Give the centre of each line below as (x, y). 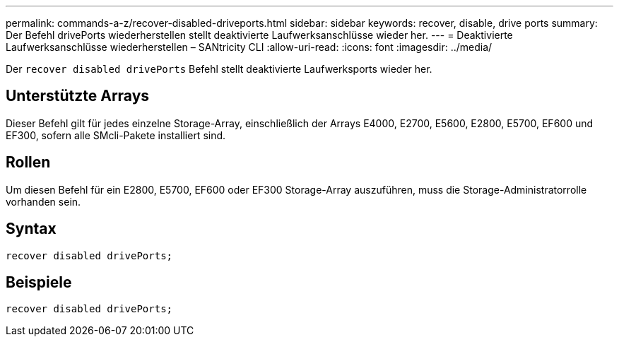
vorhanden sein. (43, 201)
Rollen (28, 163)
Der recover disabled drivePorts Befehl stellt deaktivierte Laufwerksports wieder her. (219, 69)
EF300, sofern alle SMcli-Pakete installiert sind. (116, 135)
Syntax (31, 229)
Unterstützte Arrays (78, 96)
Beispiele (39, 282)
